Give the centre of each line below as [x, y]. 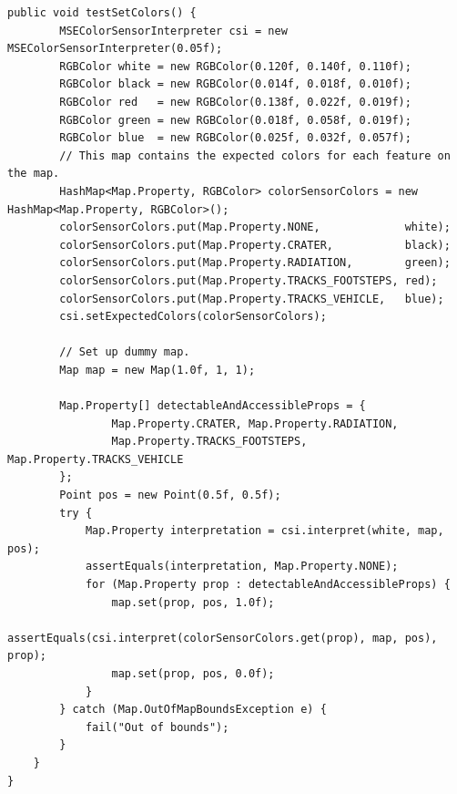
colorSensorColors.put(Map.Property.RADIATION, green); [255, 263]
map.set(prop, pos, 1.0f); [193, 602]
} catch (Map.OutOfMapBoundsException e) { [193, 710]
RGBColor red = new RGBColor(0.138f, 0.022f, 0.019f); [235, 102]
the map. [34, 174]
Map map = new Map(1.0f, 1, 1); [157, 370]
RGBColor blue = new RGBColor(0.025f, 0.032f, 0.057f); [235, 138]
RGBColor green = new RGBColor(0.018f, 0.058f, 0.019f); [235, 120]
